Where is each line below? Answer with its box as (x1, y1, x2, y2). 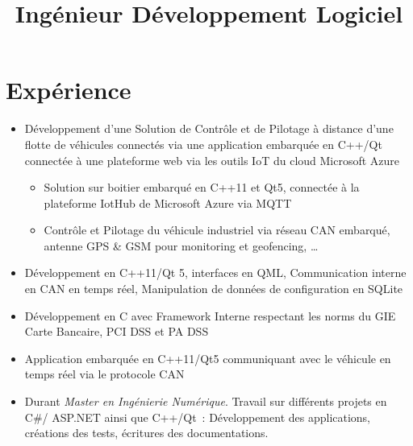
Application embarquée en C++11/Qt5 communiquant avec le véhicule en (24, 349, 391, 366)
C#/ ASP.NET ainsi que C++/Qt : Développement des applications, (24, 408, 371, 425)
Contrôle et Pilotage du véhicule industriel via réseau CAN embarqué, (44, 221, 390, 238)
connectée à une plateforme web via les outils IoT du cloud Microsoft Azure (24, 151, 400, 168)
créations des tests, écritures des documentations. (24, 424, 269, 441)
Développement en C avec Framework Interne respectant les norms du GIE (24, 307, 396, 324)
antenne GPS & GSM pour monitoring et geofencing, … (44, 237, 319, 254)
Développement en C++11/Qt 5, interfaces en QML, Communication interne (24, 264, 407, 281)
